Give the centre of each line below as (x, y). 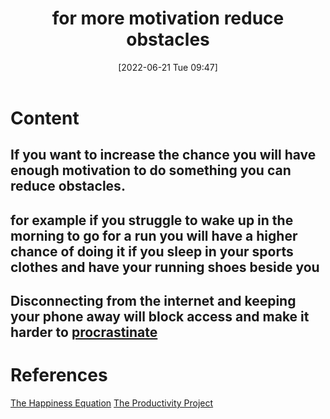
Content (45, 118)
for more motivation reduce (168, 18)
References (59, 375)
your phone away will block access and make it (160, 317)
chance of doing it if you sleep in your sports (152, 251)
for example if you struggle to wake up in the (152, 220)
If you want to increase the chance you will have (163, 155)
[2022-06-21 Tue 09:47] (168, 67)
